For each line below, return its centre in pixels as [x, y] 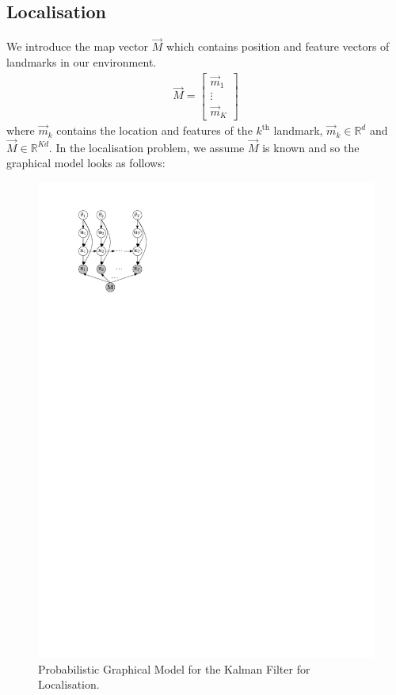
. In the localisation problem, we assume [147, 147]
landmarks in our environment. [82, 62]
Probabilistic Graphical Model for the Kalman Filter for [174, 668]
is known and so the [311, 147]
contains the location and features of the [154, 130]
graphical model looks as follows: [86, 163]
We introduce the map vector [77, 46]
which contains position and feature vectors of [278, 46]
